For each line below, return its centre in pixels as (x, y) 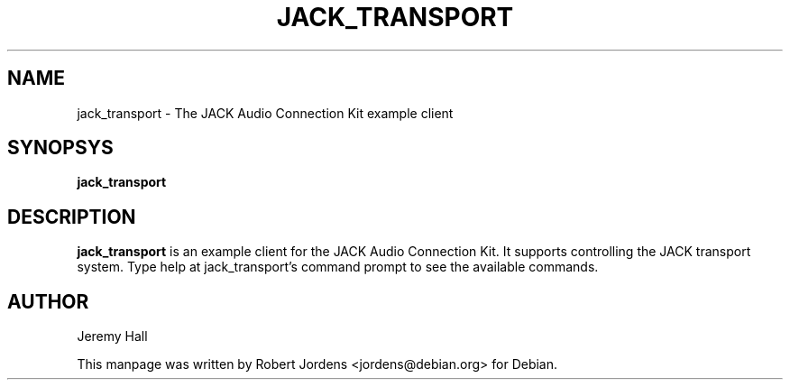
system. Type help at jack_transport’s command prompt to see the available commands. (338, 267)
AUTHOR (48, 301)
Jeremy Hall (112, 336)
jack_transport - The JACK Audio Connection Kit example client (265, 113)
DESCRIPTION (72, 217)
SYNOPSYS (60, 148)
